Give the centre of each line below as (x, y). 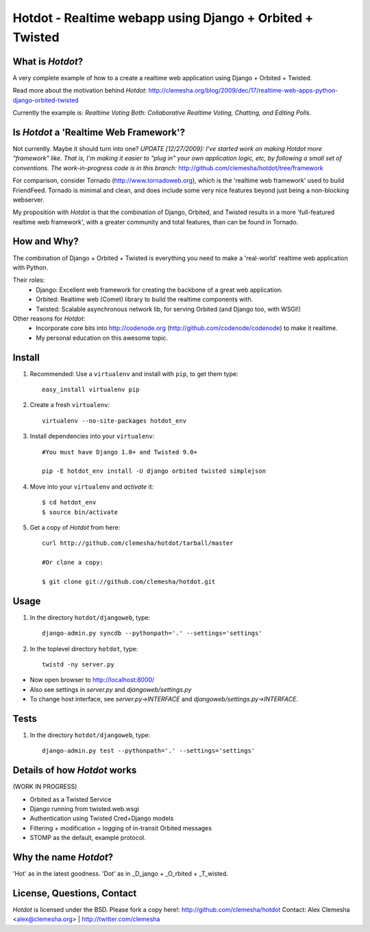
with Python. (30, 267)
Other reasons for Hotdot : (49, 318)
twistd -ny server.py (78, 664)
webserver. (28, 200)
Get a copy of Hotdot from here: (75, 527)
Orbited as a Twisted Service (71, 799)
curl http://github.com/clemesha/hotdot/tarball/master (138, 543)
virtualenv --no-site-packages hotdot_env (114, 421)
